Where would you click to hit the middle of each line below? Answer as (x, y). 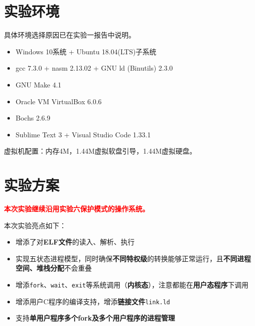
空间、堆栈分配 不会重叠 (54, 268)
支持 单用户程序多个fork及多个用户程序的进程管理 (95, 318)
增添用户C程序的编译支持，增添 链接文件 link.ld (93, 301)
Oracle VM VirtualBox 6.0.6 (59, 101)
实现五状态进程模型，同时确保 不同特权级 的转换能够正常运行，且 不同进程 (133, 258)
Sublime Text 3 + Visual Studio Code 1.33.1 (83, 134)
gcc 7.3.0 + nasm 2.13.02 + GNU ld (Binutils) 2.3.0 (94, 68)
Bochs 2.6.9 (33, 118)
